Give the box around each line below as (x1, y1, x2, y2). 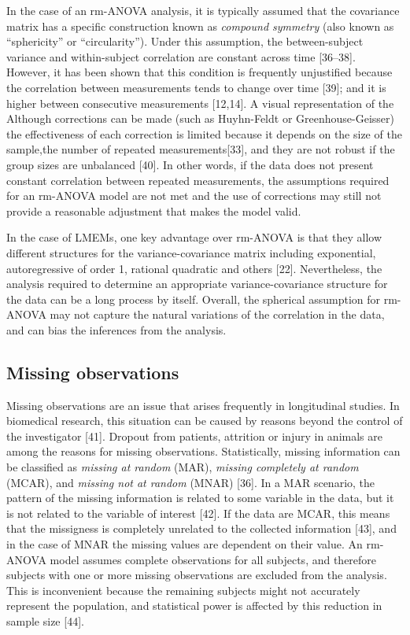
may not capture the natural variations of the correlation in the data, (50, 306, 385, 323)
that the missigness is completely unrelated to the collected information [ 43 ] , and (6, 520, 397, 537)
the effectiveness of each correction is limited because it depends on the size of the (6, 125, 402, 142)
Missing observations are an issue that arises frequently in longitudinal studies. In (6, 397, 400, 413)
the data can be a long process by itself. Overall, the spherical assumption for (6, 290, 381, 307)
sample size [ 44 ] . (6, 612, 84, 629)
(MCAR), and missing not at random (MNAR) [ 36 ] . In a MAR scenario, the (6, 474, 375, 490)
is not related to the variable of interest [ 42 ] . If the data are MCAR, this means (6, 504, 390, 521)
